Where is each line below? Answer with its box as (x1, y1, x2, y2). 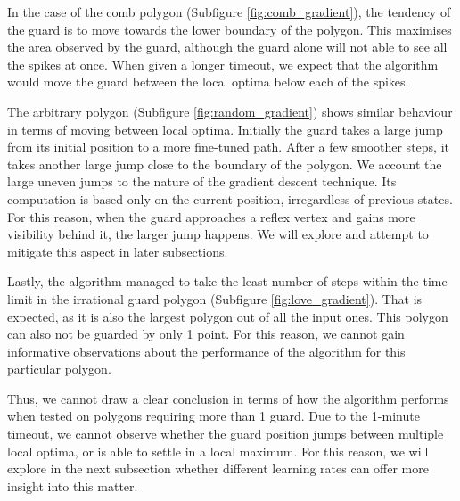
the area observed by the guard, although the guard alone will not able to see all (7, 37, 448, 56)
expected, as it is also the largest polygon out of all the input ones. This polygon (7, 307, 448, 325)
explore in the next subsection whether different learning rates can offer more (7, 459, 429, 478)
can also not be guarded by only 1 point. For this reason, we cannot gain (7, 324, 405, 343)
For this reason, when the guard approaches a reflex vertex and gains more (7, 207, 415, 226)
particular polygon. (7, 359, 111, 378)
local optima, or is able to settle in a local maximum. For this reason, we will (7, 441, 429, 460)
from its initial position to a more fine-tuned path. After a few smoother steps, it (7, 137, 449, 156)
